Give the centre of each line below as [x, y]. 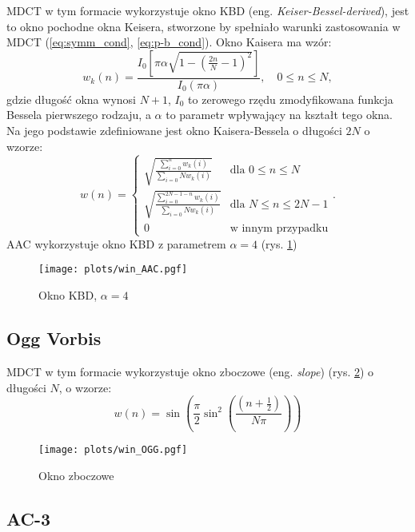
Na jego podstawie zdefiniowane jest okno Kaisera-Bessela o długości [174, 130]
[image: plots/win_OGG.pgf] [113, 450]
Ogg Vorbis [54, 338]
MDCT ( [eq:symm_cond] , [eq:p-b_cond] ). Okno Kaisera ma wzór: [169, 42]
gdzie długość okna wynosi [71, 99]
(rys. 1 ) [279, 243]
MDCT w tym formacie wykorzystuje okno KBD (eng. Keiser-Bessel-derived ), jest [208, 10]
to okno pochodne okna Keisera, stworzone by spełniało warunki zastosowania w [204, 26]
